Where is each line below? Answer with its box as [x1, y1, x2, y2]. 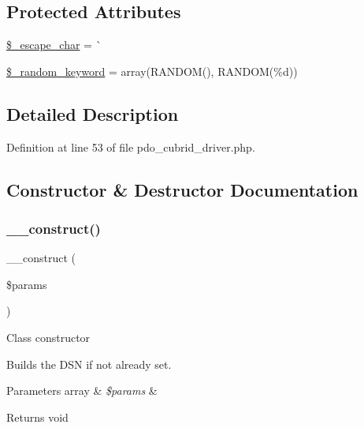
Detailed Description [6, 101, 179, 126]
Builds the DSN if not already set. [6, 355, 172, 372]
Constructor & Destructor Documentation [6, 177, 358, 201]
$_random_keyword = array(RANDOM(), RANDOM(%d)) [6, 62, 298, 79]
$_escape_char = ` [6, 36, 102, 53]
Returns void [6, 408, 69, 425]
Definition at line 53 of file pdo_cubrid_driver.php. [6, 138, 255, 155]
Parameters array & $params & [6, 382, 158, 399]
